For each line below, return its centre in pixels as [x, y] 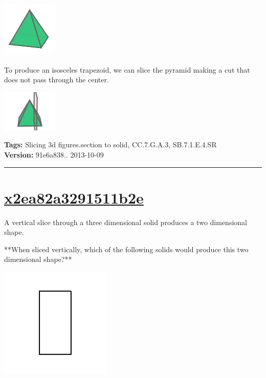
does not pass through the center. [57, 80]
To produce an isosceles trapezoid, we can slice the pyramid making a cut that [127, 69]
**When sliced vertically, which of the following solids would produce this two [126, 249]
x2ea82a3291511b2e [74, 197]
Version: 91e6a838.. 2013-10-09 [54, 154]
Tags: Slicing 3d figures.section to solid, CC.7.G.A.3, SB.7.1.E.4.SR [110, 144]
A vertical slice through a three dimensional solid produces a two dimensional [126, 222]
